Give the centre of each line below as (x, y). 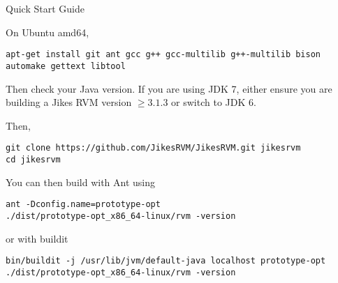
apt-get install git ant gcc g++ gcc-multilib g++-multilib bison (163, 55)
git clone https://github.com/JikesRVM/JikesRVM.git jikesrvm (153, 148)
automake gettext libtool (66, 66)
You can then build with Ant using (81, 182)
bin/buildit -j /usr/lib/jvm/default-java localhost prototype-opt (166, 261)
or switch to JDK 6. (214, 102)
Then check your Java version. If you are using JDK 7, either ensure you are (169, 88)
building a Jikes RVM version (69, 102)
